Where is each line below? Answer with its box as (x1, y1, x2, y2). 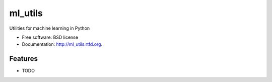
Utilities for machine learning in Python (9, 25, 90, 31)
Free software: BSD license (22, 34, 78, 40)
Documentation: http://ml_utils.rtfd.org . (22, 41, 103, 47)
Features (9, 54, 38, 63)
